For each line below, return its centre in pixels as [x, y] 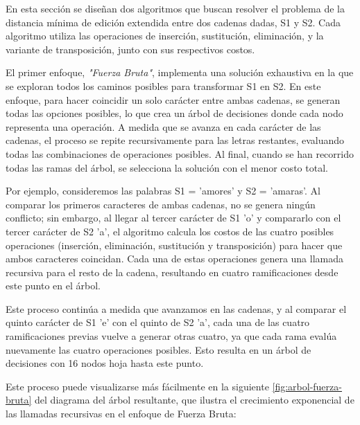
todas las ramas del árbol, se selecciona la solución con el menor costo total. [167, 167]
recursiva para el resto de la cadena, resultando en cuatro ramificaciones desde [172, 272]
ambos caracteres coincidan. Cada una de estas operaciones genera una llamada [175, 259]
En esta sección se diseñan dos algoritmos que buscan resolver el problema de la [175, 8]
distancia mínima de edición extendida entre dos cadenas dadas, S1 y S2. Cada [173, 22]
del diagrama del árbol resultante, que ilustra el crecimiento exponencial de [195, 400]
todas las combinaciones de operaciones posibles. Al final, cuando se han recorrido [180, 153]
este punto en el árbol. [53, 286]
